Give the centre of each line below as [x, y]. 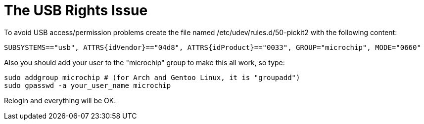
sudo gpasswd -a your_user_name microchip [88, 85]
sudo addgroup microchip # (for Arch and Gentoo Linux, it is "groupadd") [152, 77]
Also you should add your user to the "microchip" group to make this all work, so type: [144, 62]
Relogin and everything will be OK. [60, 100]
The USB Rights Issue [76, 10]
